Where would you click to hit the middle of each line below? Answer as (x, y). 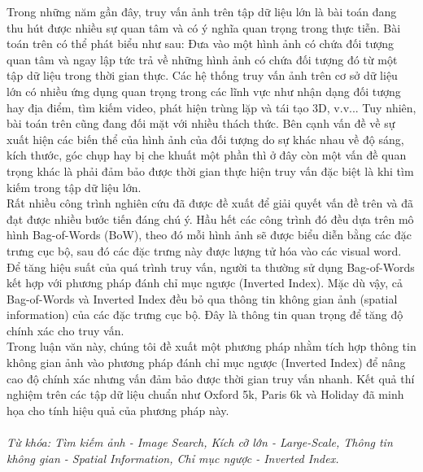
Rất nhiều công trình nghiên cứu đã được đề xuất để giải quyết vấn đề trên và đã (210, 203)
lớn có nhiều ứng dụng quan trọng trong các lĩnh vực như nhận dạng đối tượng (204, 91)
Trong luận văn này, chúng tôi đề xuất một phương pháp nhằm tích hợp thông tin (211, 346)
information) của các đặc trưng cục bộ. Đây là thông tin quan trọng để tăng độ (205, 315)
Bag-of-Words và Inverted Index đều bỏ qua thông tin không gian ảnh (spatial (202, 298)
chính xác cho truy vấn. (65, 330)
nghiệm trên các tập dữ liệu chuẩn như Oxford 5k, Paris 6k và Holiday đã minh (205, 394)
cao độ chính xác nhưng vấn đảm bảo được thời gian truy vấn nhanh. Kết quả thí (211, 378)
